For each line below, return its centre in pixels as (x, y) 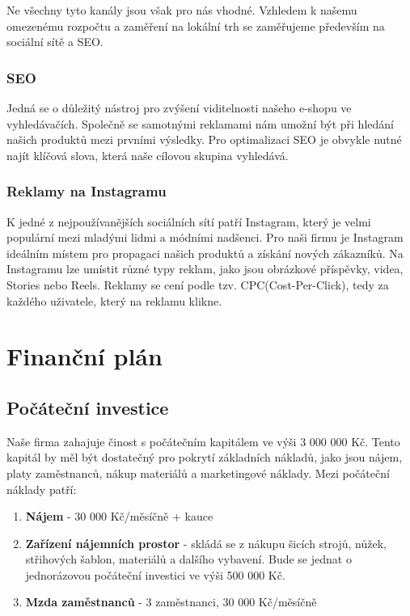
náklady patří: (42, 489)
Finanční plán (85, 356)
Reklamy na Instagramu (87, 191)
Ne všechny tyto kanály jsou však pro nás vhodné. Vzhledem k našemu (182, 10)
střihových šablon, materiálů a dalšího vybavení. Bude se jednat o (188, 559)
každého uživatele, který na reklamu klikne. (114, 300)
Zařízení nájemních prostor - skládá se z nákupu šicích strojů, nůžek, (206, 543)
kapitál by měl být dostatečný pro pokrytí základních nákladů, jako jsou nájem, (205, 457)
